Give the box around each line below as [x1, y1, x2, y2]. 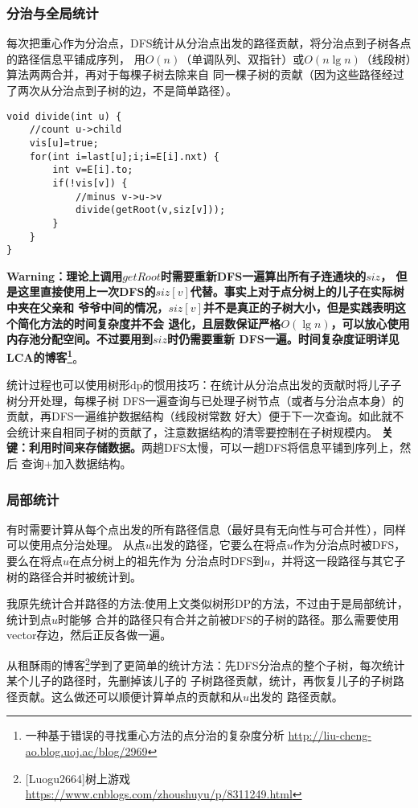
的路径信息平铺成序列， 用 [6, 50, 145, 67]
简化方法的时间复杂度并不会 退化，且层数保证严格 [17, 314, 281, 331]
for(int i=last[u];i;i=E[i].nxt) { [29, 150, 219, 162]
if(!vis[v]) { [52, 177, 128, 189]
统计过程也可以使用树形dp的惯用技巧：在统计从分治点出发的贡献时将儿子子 [6, 376, 402, 393]
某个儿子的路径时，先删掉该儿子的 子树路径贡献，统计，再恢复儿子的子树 [6, 672, 393, 689]
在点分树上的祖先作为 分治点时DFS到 [69, 552, 264, 568]
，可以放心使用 [330, 314, 410, 331]
